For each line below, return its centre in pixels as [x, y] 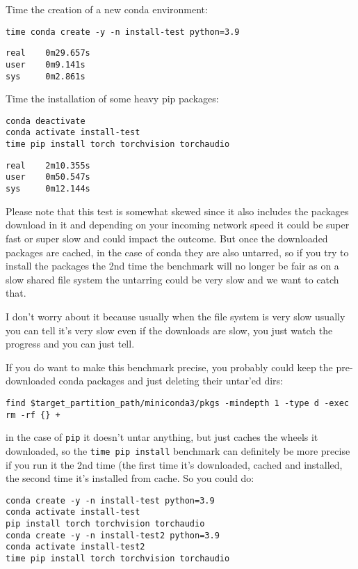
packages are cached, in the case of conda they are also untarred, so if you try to [177, 252]
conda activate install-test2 [75, 547]
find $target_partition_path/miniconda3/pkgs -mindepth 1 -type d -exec [177, 403]
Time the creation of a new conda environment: [107, 9]
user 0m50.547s [48, 177]
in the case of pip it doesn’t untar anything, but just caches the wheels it [162, 437]
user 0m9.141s [46, 64]
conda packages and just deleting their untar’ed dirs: [171, 381]
